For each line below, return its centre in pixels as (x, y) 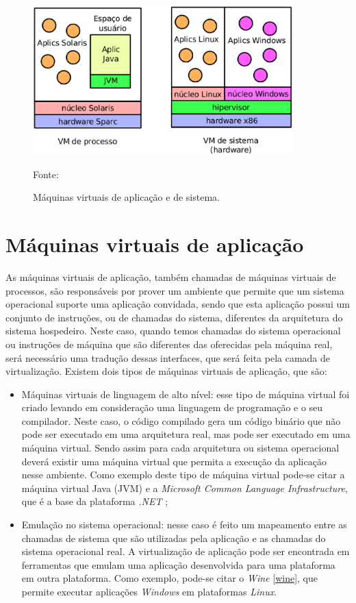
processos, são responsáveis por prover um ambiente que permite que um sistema (175, 290)
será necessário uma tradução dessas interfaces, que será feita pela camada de (168, 357)
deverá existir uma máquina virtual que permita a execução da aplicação (174, 461)
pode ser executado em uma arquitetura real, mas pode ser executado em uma (186, 434)
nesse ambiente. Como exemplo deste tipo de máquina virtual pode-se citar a (183, 475)
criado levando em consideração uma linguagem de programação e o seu (172, 407)
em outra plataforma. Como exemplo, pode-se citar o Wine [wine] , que (169, 578)
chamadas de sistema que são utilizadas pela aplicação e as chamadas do (174, 538)
